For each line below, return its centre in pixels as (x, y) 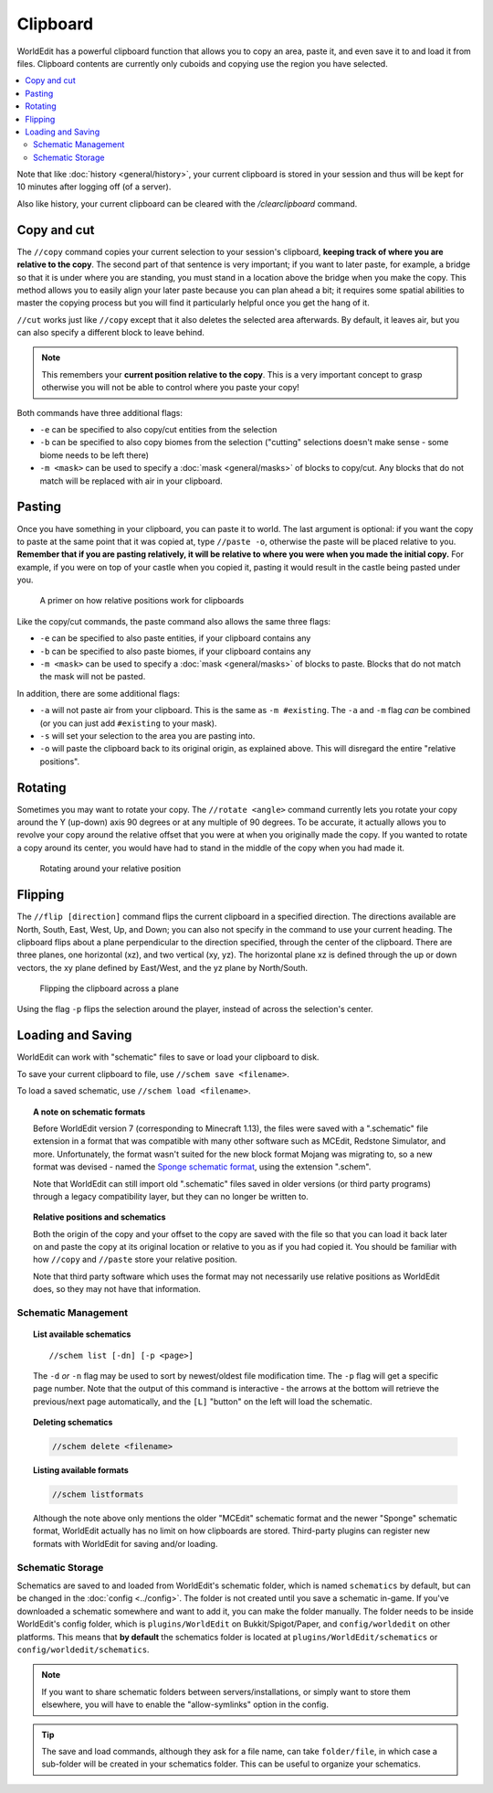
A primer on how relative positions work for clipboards (142, 601)
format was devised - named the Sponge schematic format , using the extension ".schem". (202, 1167)
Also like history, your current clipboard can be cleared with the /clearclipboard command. (187, 203)
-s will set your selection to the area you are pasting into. (147, 735)
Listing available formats (81, 1470)
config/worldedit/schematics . (83, 1649)
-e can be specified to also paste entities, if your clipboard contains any (175, 638)
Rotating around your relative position (110, 869)
